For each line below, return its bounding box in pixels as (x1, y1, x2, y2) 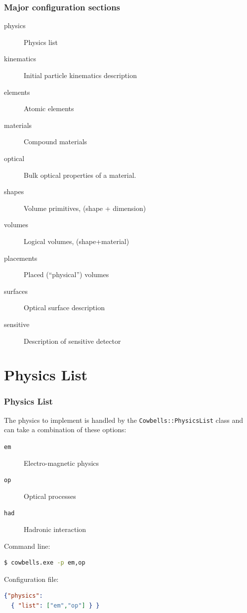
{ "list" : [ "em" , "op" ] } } (11, 602, 100, 610)
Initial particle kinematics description (24, 70, 137, 80)
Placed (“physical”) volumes (24, 269, 109, 280)
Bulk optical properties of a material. (24, 169, 136, 180)
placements (4, 252, 38, 263)
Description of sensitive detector (24, 335, 121, 346)
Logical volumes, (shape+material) (24, 236, 129, 246)
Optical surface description (24, 302, 105, 313)
